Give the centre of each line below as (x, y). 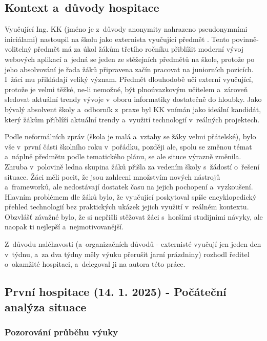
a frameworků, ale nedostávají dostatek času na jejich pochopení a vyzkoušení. (129, 187)
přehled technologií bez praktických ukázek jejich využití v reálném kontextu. (127, 207)
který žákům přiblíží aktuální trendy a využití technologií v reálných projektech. (132, 119)
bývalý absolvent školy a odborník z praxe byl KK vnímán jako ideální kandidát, (133, 109)
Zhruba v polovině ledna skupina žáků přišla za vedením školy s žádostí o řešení (132, 166)
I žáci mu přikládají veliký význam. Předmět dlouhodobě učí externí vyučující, (129, 79)
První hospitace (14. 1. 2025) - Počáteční (116, 292)
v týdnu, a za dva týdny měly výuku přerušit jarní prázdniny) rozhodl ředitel (127, 254)
